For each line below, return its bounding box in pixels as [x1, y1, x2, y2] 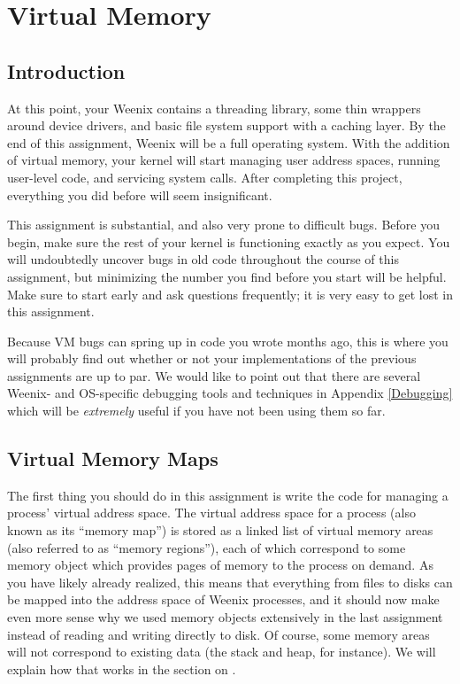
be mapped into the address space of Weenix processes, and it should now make [7, 590, 440, 609]
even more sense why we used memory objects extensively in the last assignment [7, 608, 443, 626]
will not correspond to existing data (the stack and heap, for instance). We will [7, 642, 436, 661]
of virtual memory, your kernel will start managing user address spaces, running [7, 151, 441, 169]
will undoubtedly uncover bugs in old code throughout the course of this [7, 250, 399, 268]
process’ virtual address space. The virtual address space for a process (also [7, 503, 416, 522]
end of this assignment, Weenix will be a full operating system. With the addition [7, 133, 450, 152]
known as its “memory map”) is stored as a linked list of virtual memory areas [7, 521, 433, 540]
